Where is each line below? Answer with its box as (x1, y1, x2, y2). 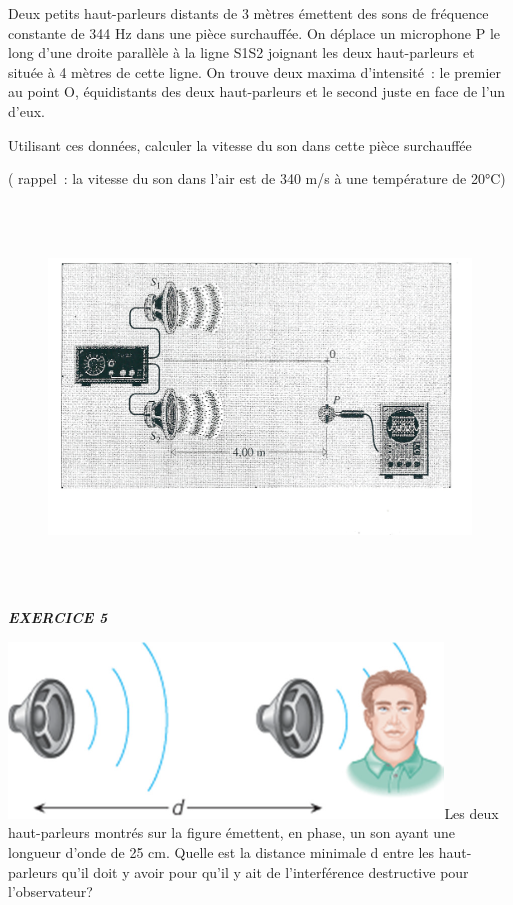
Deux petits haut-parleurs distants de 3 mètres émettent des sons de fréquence (8, 3, 489, 23)
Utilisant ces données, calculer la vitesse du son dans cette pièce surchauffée (8, 134, 472, 155)
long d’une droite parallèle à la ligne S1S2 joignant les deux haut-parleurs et (8, 42, 475, 63)
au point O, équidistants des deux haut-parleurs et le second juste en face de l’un (8, 81, 506, 102)
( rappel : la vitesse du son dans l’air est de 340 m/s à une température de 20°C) (8, 168, 506, 189)
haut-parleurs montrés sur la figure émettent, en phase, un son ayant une (8, 822, 456, 843)
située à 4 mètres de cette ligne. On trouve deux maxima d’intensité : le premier (8, 61, 502, 82)
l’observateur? (8, 881, 93, 902)
